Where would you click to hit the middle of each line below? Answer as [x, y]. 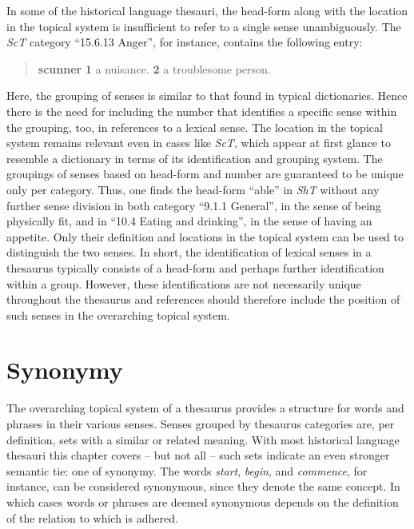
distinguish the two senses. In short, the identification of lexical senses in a [189, 252]
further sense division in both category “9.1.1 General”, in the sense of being [194, 205]
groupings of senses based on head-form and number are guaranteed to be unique [205, 174]
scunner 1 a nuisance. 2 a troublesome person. [154, 68]
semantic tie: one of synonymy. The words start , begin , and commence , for [187, 470]
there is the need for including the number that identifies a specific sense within [202, 111]
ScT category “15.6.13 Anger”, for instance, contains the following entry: [185, 42]
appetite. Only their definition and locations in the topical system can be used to [205, 236]
